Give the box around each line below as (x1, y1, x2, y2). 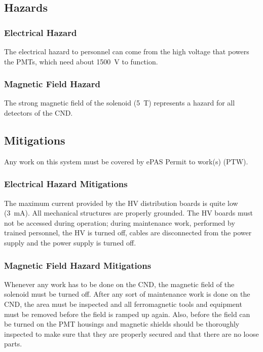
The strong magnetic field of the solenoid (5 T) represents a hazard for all (4, 97, 235, 108)
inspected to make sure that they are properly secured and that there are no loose (4, 328, 259, 339)
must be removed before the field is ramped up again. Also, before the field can (4, 308, 250, 319)
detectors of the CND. (4, 108, 73, 118)
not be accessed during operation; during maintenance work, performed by (4, 217, 235, 228)
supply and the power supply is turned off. (4, 237, 136, 248)
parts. (4, 338, 22, 349)
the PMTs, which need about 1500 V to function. (4, 56, 158, 66)
